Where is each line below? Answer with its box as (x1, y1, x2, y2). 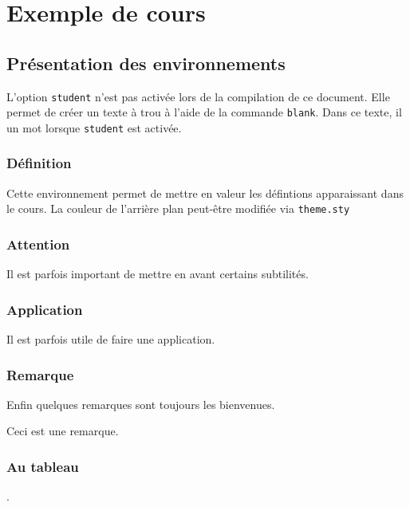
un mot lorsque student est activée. (6, 119, 182, 136)
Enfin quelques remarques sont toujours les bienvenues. (6, 395, 275, 412)
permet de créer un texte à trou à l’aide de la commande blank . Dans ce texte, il (6, 104, 402, 120)
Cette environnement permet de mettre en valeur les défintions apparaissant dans (6, 184, 404, 201)
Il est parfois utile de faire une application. (6, 331, 215, 348)
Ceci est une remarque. (6, 422, 119, 439)
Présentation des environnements (6, 50, 286, 75)
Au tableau (6, 456, 79, 476)
